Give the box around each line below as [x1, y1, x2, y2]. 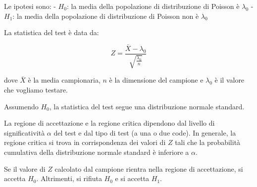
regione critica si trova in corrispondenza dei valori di [4, 137, 166, 147]
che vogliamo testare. [4, 85, 68, 95]
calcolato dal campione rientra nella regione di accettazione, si [54, 163, 243, 174]
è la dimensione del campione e [109, 75, 204, 85]
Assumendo [4, 101, 39, 111]
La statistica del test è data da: [4, 27, 99, 38]
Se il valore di [4, 163, 46, 174]
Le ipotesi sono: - [4, 1, 56, 11]
